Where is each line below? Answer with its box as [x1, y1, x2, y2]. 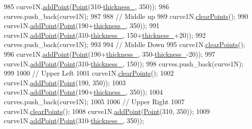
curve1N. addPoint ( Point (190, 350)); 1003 [4, 77, 126, 87]
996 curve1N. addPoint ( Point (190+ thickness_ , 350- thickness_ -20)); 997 [4, 48, 215, 59]
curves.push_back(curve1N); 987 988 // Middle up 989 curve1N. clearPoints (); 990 [4, 11, 248, 21]
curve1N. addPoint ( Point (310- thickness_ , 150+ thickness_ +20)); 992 [4, 30, 206, 40]
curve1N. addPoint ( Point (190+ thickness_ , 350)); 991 [4, 20, 160, 31]
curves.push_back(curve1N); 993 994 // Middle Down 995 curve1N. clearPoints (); [4, 39, 245, 49]
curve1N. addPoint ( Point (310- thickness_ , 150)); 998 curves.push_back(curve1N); [4, 58, 244, 68]
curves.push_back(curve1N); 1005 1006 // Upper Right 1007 [4, 96, 185, 106]
